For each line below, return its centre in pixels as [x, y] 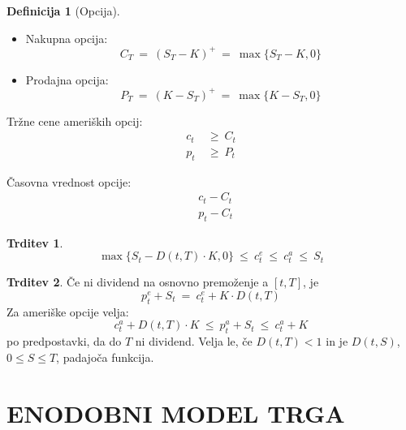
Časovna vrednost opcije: [69, 181]
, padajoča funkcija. [105, 357]
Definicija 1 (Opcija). [63, 11]
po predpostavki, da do [64, 341]
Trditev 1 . [35, 242]
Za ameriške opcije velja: [68, 311]
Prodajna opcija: [67, 79]
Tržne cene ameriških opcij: [75, 120]
